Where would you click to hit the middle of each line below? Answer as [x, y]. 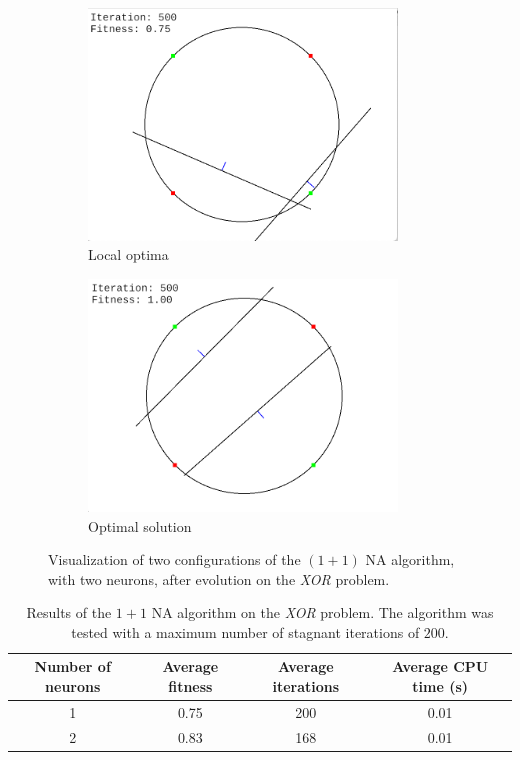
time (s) [440, 686]
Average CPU [440, 666]
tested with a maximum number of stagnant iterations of [245, 631]
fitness [190, 686]
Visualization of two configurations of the [174, 559]
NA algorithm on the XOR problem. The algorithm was [322, 612]
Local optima [128, 254]
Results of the [69, 612]
